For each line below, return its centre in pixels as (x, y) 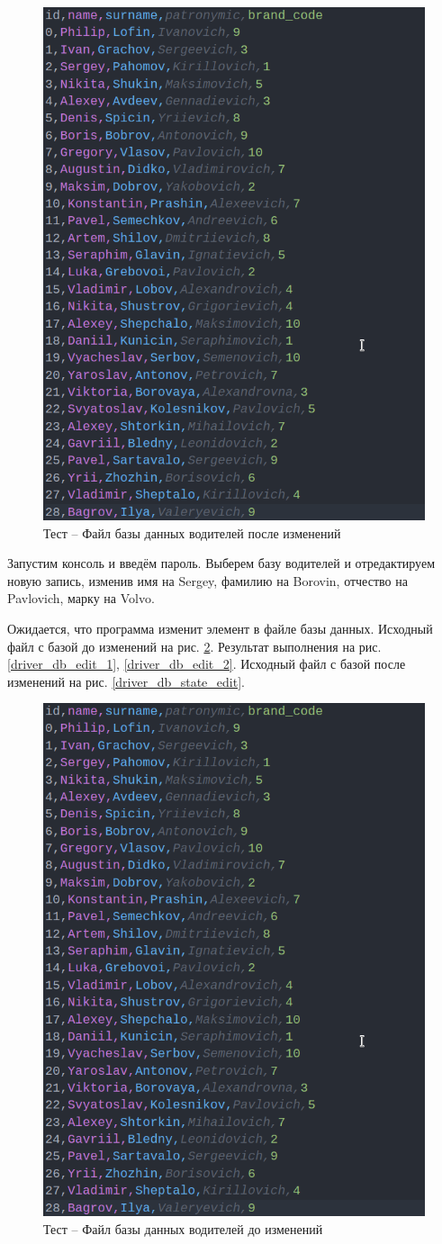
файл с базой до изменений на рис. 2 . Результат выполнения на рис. (194, 646)
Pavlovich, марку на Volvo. (81, 598)
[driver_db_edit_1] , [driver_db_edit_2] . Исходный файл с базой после (207, 664)
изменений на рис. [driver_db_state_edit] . (126, 681)
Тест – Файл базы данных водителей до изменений (183, 1228)
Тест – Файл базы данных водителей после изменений (192, 532)
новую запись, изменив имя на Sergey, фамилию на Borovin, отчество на (207, 580)
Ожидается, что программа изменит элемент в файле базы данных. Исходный (220, 628)
